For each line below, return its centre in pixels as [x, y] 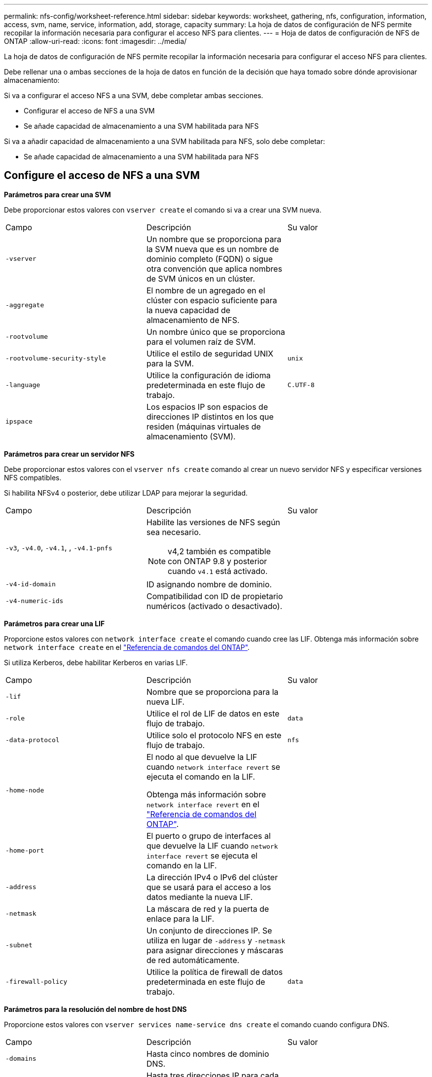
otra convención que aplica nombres [214, 269]
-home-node [25, 790]
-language [23, 385]
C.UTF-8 [301, 385]
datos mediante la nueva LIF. [199, 897]
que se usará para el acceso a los [209, 887]
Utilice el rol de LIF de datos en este [213, 713]
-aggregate [25, 305]
